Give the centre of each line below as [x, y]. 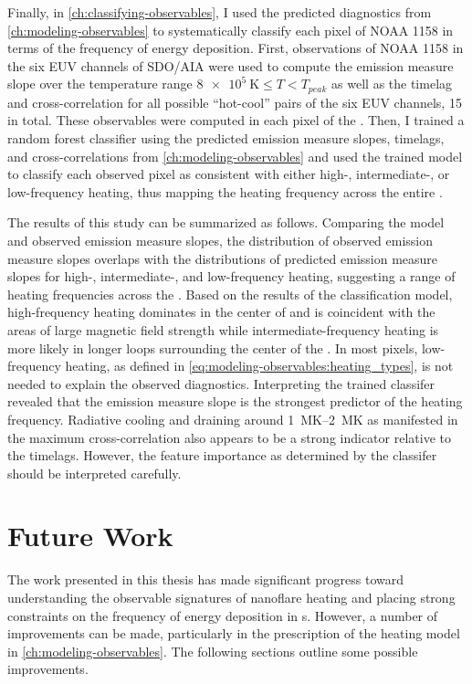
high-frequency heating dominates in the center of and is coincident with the [221, 312]
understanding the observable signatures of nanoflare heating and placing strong [231, 598]
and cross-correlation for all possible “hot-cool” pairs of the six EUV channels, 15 [235, 102]
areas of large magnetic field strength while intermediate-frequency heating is [223, 329]
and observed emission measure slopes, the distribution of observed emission [220, 240]
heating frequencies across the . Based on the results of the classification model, [230, 294]
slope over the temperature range [100, 84]
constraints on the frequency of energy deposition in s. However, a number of [223, 615]
